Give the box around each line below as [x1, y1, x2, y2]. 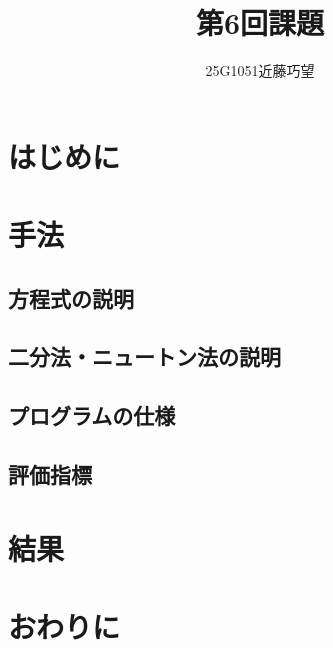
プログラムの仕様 [8, 400, 176, 431]
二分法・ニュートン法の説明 [8, 341, 281, 372]
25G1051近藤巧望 [205, 60, 315, 81]
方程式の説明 [8, 282, 134, 313]
